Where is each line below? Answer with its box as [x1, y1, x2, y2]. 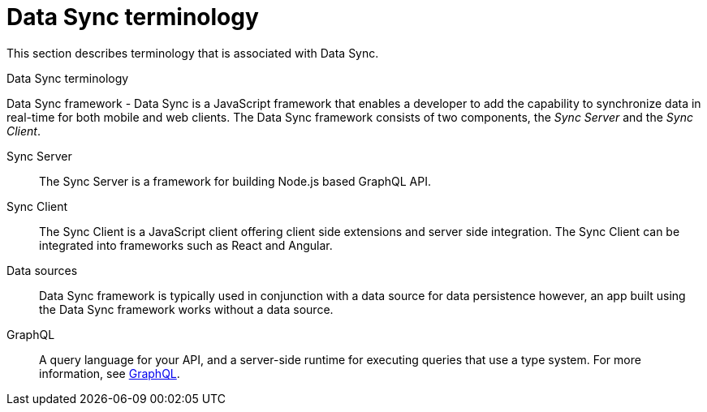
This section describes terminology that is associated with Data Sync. [6, 45, 379, 60]
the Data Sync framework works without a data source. [39, 302, 334, 316]
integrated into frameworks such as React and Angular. [39, 238, 333, 252]
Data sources [6, 263, 78, 277]
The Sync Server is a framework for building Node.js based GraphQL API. [39, 174, 431, 188]
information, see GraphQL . [39, 366, 180, 380]
